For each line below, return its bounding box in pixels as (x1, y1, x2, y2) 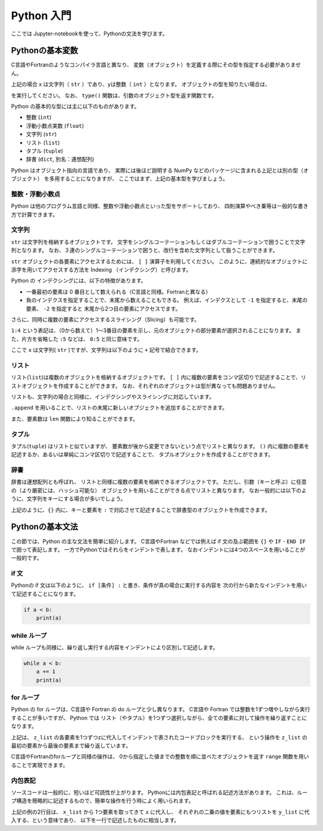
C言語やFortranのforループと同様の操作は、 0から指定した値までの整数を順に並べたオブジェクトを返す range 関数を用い (11, 753, 309, 760)
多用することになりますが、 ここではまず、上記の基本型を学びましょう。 (48, 175, 228, 182)
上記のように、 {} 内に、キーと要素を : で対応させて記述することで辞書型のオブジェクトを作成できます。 (11, 506, 270, 513)
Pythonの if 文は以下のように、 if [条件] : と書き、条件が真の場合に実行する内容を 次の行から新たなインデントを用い (11, 582, 307, 589)
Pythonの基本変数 (11, 46, 78, 56)
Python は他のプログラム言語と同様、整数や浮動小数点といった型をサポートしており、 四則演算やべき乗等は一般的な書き (11, 203, 309, 210)
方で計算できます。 (11, 210, 58, 218)
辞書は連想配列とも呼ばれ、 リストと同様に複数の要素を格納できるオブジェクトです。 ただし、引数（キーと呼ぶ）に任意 (11, 478, 307, 486)
